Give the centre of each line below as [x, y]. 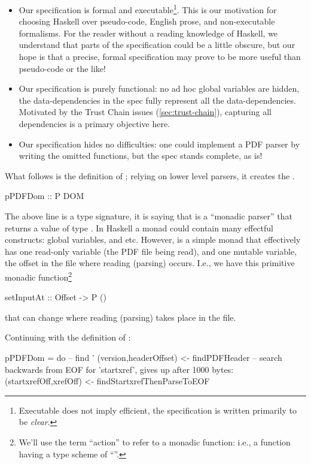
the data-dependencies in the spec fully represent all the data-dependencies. [157, 100]
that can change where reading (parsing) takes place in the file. [121, 317]
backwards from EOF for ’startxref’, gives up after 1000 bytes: [119, 369]
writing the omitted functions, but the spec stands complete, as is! [141, 156]
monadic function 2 [39, 276]
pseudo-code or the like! [62, 68]
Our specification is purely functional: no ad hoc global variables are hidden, [159, 88]
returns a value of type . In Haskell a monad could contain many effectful [139, 228]
